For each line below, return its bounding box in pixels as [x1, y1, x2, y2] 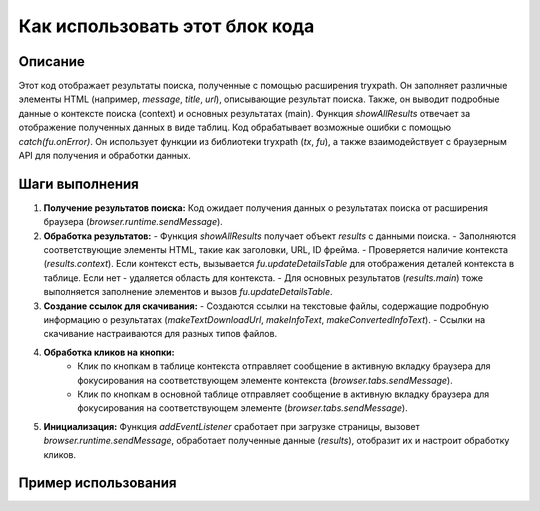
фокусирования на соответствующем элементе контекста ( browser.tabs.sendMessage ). [77, 374, 454, 386]
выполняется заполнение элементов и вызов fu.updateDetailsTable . [43, 286, 334, 298]
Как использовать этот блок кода [18, 15, 315, 37]
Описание [18, 53, 85, 70]
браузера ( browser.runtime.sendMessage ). [43, 216, 224, 228]
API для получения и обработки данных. [18, 150, 192, 162]
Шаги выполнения [18, 175, 139, 192]
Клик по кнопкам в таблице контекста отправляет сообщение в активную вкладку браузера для [77, 360, 491, 372]
